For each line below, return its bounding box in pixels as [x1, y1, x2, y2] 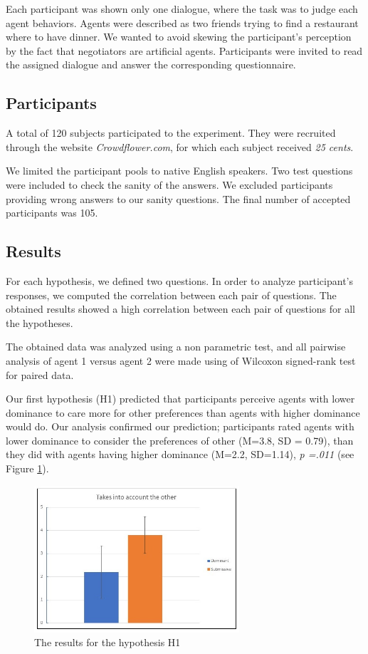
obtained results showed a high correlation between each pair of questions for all [6, 301, 355, 316]
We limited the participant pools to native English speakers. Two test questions [6, 163, 353, 178]
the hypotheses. [6, 315, 73, 330]
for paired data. [6, 367, 74, 382]
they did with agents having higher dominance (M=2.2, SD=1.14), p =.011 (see [6, 447, 354, 462]
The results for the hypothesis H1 [34, 635, 181, 650]
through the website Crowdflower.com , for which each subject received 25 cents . [6, 139, 354, 154]
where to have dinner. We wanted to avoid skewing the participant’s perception [6, 29, 352, 44]
